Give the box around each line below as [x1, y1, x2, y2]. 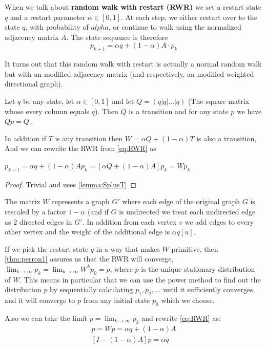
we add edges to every [185, 216, 254, 227]
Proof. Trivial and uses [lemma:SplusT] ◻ [5, 179, 137, 189]
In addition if [5, 133, 46, 143]
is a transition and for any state [129, 105, 229, 116]
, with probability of [25, 21, 89, 32]
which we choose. [161, 295, 215, 306]
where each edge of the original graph [122, 196, 240, 207]
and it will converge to [5, 295, 75, 306]
